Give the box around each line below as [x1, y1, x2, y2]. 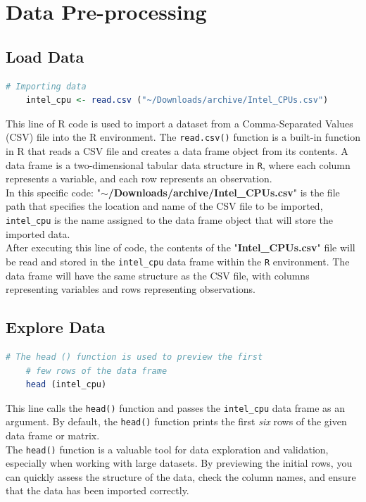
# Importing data [6, 81, 87, 92]
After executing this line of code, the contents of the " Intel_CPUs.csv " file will [6, 240, 355, 255]
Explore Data [6, 316, 106, 338]
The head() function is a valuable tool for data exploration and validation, [6, 441, 329, 456]
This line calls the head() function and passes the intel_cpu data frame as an [6, 400, 345, 415]
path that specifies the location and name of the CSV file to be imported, [6, 199, 323, 213]
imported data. [6, 226, 70, 241]
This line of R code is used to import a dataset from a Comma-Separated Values [6, 115, 353, 130]
